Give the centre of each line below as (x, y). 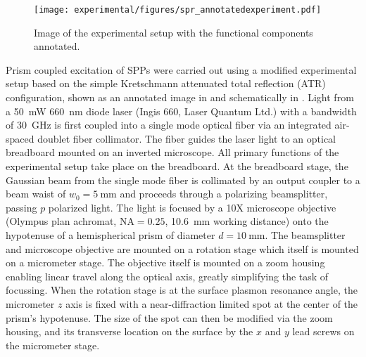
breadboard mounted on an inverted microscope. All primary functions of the (172, 152)
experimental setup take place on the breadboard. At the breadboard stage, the (177, 166)
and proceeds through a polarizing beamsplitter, (224, 194)
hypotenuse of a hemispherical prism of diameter (111, 234)
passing (21, 207)
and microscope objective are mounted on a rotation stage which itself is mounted (182, 248)
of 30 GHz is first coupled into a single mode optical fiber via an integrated (169, 125)
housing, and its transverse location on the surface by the (130, 331)
